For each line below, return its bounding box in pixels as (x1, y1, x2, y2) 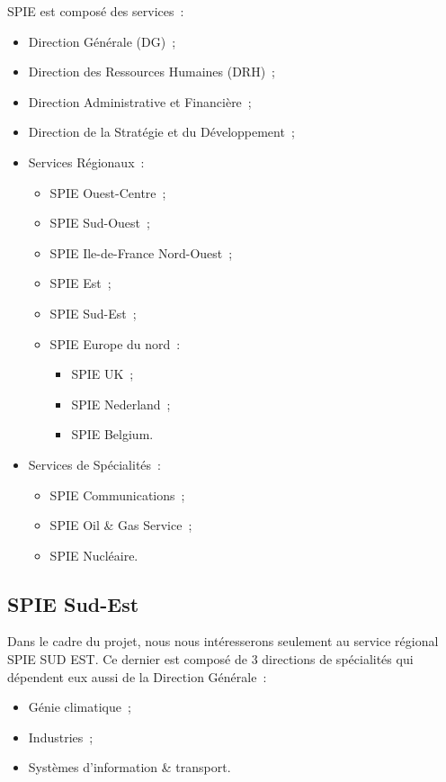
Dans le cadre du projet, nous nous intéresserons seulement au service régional (7, 632, 439, 651)
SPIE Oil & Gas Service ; (49, 516, 192, 535)
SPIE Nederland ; (71, 394, 171, 413)
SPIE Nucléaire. (49, 545, 138, 564)
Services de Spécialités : (28, 454, 161, 473)
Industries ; (28, 727, 94, 746)
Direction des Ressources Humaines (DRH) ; (28, 62, 275, 81)
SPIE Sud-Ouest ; (49, 213, 150, 232)
